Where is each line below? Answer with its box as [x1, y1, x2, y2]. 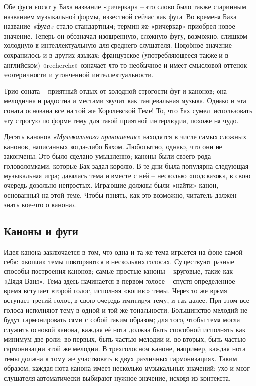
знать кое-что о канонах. [4, 199, 77, 210]
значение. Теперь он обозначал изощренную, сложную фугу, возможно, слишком [4, 30, 247, 41]
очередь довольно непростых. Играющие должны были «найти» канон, [4, 180, 219, 190]
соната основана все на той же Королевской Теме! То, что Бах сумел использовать [4, 105, 253, 115]
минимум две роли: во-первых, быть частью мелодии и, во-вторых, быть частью [4, 334, 246, 344]
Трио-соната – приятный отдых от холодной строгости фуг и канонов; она [4, 86, 227, 96]
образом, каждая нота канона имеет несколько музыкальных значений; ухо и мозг [4, 363, 250, 373]
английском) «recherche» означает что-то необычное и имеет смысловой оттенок [4, 59, 247, 70]
